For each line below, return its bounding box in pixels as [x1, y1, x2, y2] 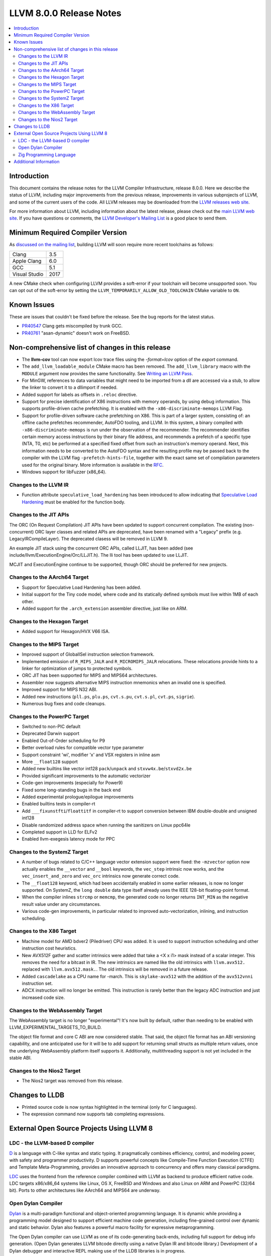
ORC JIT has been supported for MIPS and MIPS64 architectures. [22, 672, 158, 678]
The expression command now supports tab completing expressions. [22, 1111, 165, 1117]
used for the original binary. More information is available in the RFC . [22, 462, 164, 468]
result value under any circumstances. [22, 901, 101, 907]
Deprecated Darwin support [22, 730, 80, 737]
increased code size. [22, 994, 65, 1000]
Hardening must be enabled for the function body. [22, 499, 125, 505]
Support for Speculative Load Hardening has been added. [22, 584, 142, 590]
